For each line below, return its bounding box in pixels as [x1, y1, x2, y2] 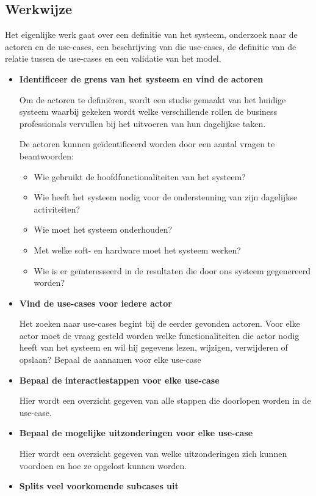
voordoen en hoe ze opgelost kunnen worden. [19, 459, 187, 472]
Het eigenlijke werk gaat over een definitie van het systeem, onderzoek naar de [5, 28, 298, 41]
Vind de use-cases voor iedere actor [19, 296, 172, 309]
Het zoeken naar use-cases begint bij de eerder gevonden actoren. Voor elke [19, 317, 300, 330]
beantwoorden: [19, 149, 74, 162]
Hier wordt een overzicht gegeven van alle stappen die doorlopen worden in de [19, 394, 311, 407]
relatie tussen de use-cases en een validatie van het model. [5, 52, 221, 65]
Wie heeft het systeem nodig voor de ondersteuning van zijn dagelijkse [34, 191, 298, 203]
